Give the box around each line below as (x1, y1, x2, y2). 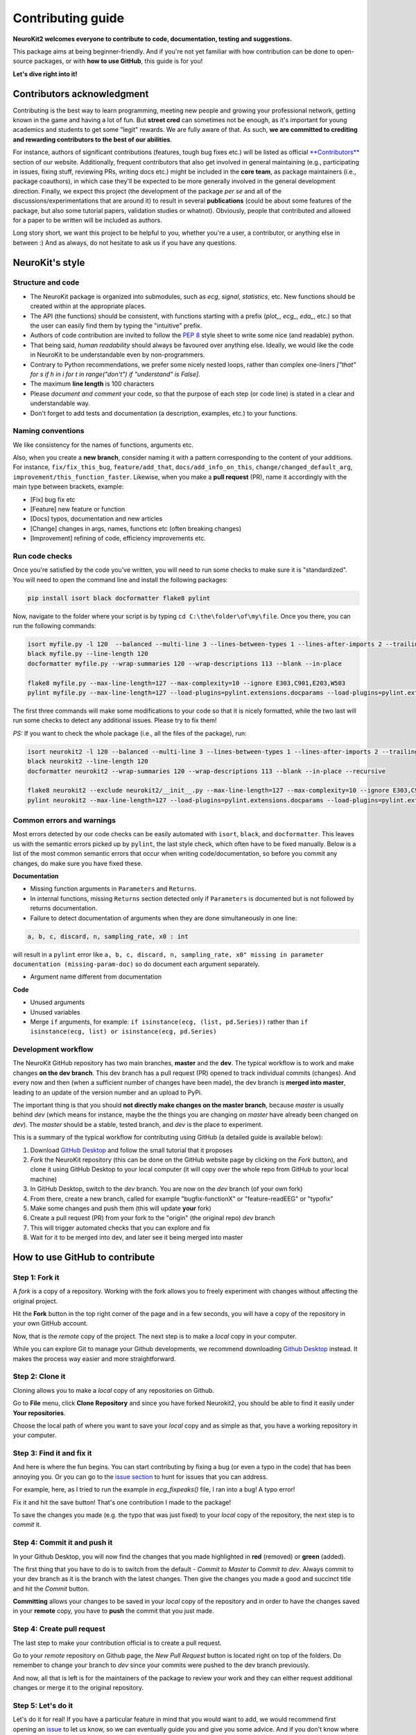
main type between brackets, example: (12, 482, 124, 491)
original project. (12, 1296, 58, 1305)
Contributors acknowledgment (12, 87, 149, 100)
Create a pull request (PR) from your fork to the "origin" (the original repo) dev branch (30, 1214, 275, 1222)
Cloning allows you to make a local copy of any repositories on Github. (12, 1386, 215, 1394)
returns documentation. (30, 904, 98, 913)
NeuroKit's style (12, 257, 85, 269)
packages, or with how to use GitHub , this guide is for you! (34, 57, 203, 65)
